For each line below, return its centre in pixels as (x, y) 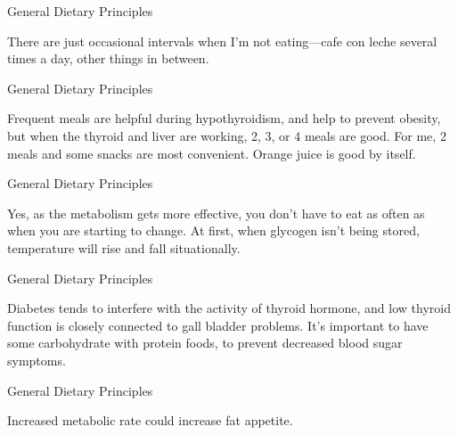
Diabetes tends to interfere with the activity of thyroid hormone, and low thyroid (229, 308)
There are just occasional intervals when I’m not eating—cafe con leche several (222, 41)
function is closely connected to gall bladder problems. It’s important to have (218, 325)
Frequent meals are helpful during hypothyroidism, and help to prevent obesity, (224, 118)
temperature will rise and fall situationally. (124, 247)
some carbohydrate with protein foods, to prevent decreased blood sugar (205, 343)
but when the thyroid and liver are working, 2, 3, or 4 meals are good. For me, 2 (227, 135)
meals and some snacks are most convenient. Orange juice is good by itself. (212, 153)
